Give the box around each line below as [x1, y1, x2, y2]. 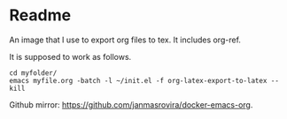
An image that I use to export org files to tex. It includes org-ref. [9, 34, 242, 45]
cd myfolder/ [9, 68, 58, 78]
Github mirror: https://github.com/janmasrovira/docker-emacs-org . [9, 99, 253, 110]
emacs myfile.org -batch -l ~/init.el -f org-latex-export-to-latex [9, 76, 268, 85]
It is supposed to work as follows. [9, 51, 132, 62]
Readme [9, 5, 72, 26]
